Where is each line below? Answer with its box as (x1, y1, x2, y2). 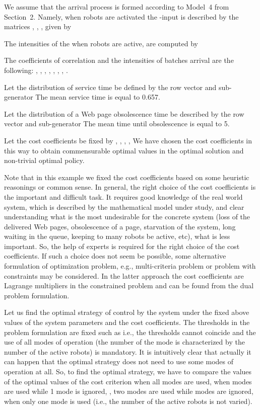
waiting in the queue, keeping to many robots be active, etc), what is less (4, 231, 230, 241)
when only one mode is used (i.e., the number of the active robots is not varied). (4, 395, 252, 406)
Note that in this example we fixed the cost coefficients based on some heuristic (4, 172, 249, 182)
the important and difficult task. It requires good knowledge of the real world (4, 191, 243, 202)
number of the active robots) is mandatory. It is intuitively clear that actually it (4, 346, 251, 357)
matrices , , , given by (4, 21, 72, 32)
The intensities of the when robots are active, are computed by (4, 38, 198, 48)
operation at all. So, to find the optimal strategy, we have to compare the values (4, 366, 252, 376)
